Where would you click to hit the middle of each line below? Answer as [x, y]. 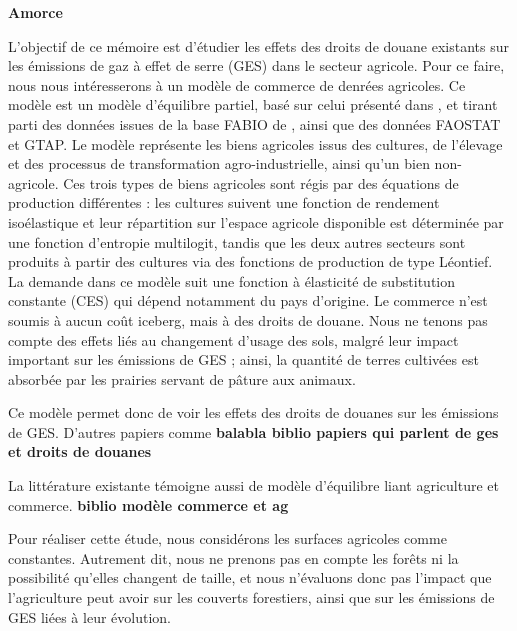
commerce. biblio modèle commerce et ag [148, 504]
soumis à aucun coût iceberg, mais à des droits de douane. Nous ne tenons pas [248, 319]
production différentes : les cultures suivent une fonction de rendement [224, 202]
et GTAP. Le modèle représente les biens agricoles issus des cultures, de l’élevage [255, 143]
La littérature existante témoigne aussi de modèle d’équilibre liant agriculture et [254, 485]
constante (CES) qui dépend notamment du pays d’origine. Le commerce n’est [248, 300]
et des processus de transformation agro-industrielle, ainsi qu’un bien [219, 163]
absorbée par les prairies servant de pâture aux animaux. [182, 378]
